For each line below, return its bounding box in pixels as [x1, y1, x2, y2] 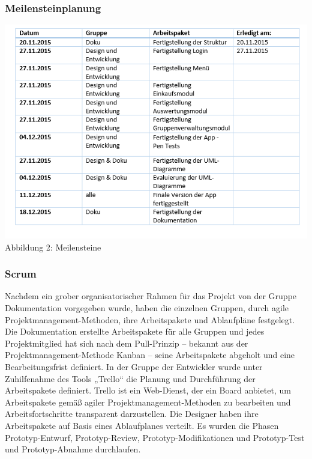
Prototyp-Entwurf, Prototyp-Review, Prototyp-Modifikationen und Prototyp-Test [5, 431, 305, 443]
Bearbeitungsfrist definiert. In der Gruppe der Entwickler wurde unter [5, 360, 263, 373]
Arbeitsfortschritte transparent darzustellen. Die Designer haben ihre [5, 407, 259, 420]
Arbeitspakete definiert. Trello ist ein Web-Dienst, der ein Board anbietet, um [5, 384, 291, 397]
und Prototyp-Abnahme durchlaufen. [5, 443, 141, 455]
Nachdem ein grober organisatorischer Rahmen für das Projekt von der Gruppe [5, 290, 297, 302]
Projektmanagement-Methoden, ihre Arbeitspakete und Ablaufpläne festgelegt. [5, 313, 295, 326]
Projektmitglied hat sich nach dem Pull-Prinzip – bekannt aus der [5, 336, 248, 349]
